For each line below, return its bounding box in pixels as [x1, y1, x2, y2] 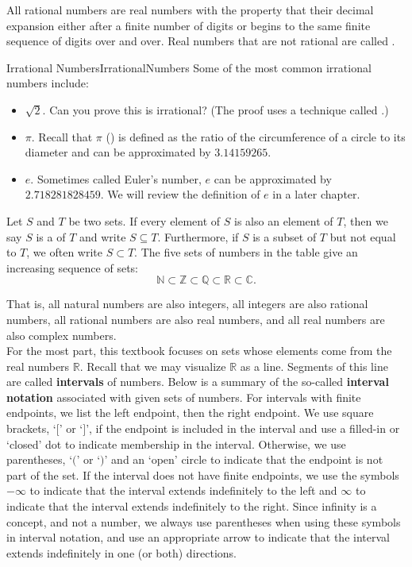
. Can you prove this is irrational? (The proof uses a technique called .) [42, 101, 389, 118]
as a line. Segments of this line [240, 357, 388, 374]
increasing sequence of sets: [6, 259, 138, 276]
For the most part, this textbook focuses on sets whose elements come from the [6, 342, 392, 359]
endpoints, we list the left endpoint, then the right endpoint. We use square [6, 404, 374, 421]
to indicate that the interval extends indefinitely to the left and [29, 482, 337, 499]
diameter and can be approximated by [25, 144, 211, 160]
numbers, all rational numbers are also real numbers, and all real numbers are [6, 310, 385, 327]
